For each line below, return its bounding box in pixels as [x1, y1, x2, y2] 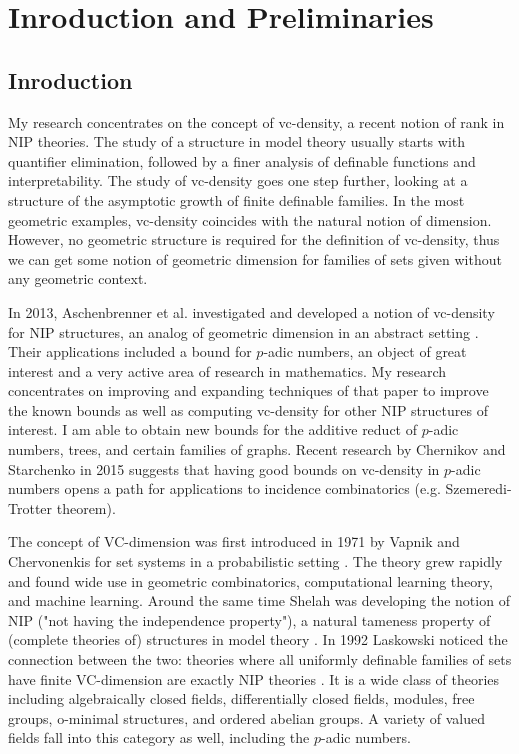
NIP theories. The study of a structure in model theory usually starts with [8, 131, 466, 152]
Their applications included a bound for [8, 341, 252, 362]
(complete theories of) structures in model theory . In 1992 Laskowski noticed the [8, 629, 508, 650]
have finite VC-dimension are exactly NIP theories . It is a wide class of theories [8, 668, 500, 689]
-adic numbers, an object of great [263, 341, 467, 362]
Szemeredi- [445, 478, 512, 499]
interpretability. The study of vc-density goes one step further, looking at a [8, 170, 468, 191]
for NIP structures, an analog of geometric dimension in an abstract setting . [8, 321, 479, 342]
